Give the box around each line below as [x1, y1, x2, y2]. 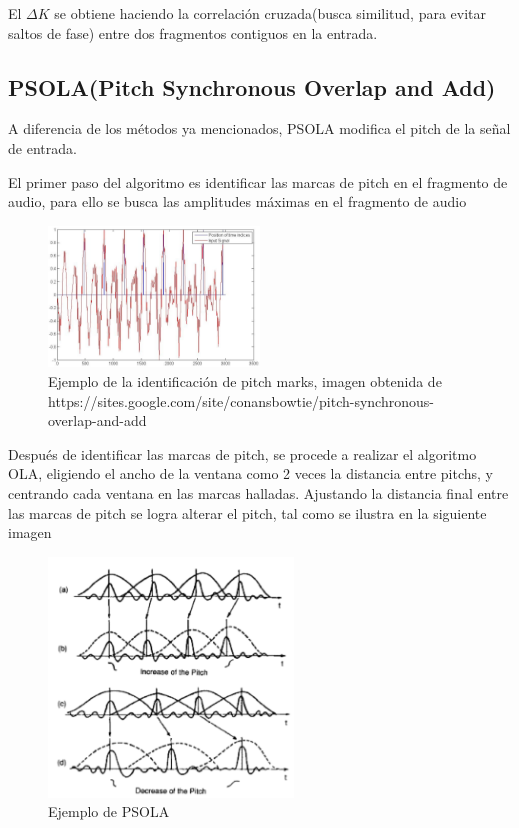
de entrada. [8, 137, 77, 158]
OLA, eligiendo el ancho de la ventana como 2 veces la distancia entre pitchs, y [8, 463, 493, 484]
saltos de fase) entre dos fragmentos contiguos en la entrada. [8, 22, 378, 43]
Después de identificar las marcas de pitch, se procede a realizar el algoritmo [8, 443, 477, 464]
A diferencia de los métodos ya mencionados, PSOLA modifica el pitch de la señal [8, 118, 511, 139]
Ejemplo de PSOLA [48, 801, 170, 822]
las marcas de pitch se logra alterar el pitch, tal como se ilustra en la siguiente [8, 502, 487, 523]
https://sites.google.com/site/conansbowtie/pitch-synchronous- [48, 390, 434, 411]
